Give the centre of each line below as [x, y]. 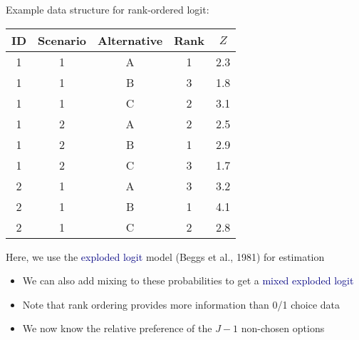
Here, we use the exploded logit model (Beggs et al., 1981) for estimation [165, 256]
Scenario [62, 40]
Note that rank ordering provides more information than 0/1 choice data [181, 304]
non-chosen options [283, 328]
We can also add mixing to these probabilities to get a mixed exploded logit [188, 280]
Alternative [130, 40]
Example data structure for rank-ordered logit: [108, 9]
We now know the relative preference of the [117, 328]
